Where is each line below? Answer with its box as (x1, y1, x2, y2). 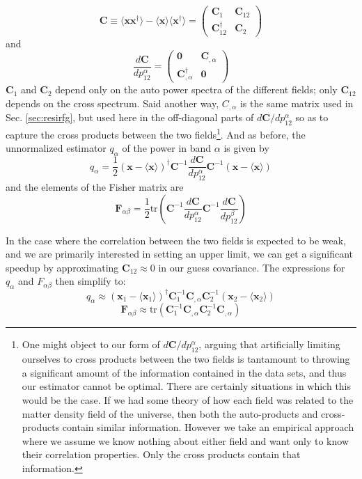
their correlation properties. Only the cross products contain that (22, 447, 301, 462)
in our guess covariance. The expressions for (158, 260, 345, 274)
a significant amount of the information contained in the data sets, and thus (22, 365, 347, 379)
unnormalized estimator (6, 141, 107, 155)
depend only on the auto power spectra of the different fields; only (55, 82, 338, 97)
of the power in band (122, 141, 212, 155)
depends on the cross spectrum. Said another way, (6, 95, 219, 110)
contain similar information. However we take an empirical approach (62, 420, 354, 434)
